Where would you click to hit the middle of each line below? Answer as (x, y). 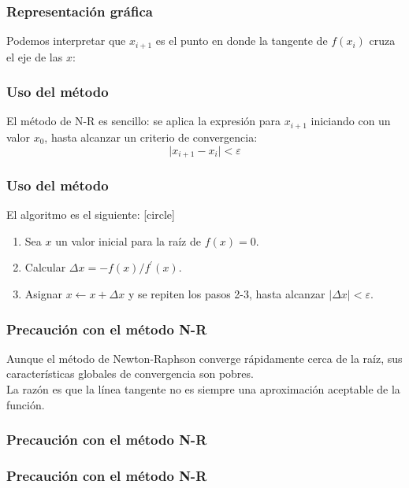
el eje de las (35, 56)
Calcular (45, 267)
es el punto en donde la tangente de (242, 41)
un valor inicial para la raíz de (128, 240)
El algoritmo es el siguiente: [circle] (91, 214)
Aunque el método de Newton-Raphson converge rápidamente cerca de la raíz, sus (204, 358)
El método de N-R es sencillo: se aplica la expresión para (144, 121)
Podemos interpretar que (66, 41)
